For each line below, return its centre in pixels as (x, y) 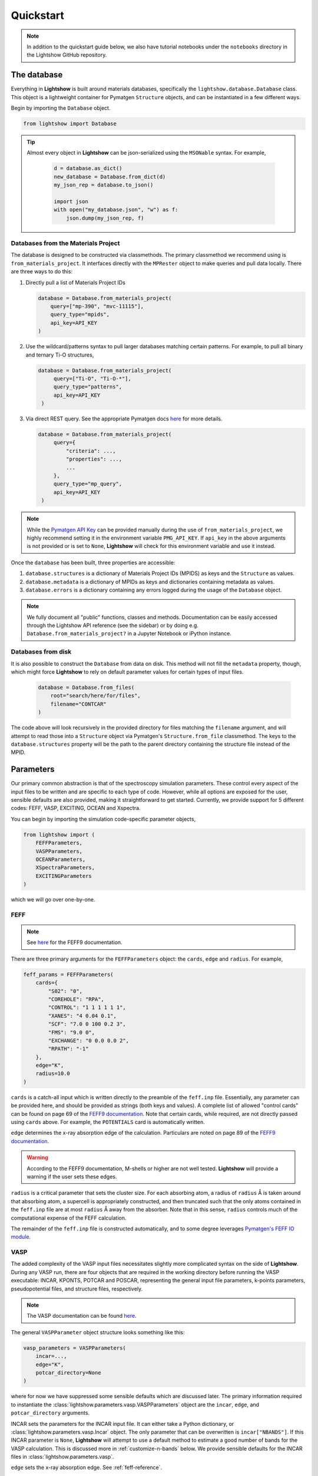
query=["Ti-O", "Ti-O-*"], (92, 378)
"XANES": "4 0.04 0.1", (82, 1016)
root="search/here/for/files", (95, 696)
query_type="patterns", (88, 387)
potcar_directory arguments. (50, 1413)
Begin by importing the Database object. (61, 108)
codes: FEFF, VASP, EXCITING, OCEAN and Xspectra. (76, 808)
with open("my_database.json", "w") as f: (116, 210)
